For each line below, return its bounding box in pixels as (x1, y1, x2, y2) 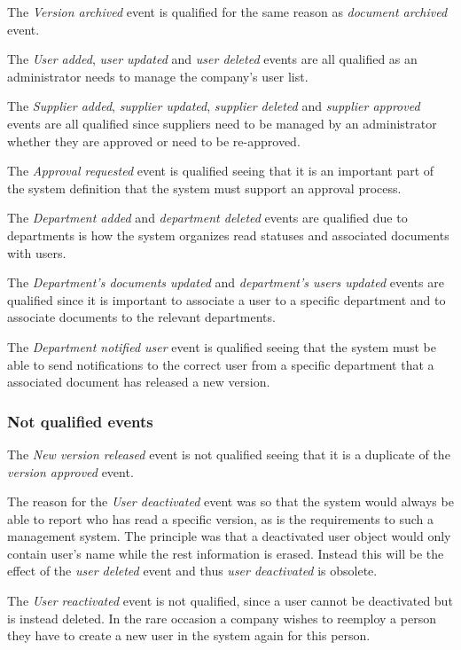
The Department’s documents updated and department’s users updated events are (7, 273, 444, 292)
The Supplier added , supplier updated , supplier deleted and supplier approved (7, 97, 420, 115)
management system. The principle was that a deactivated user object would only (7, 527, 451, 545)
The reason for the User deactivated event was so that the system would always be (7, 492, 454, 511)
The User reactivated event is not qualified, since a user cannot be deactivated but (7, 591, 453, 610)
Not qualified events (7, 410, 153, 432)
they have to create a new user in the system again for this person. (7, 626, 371, 645)
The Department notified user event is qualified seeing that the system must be (7, 337, 436, 356)
